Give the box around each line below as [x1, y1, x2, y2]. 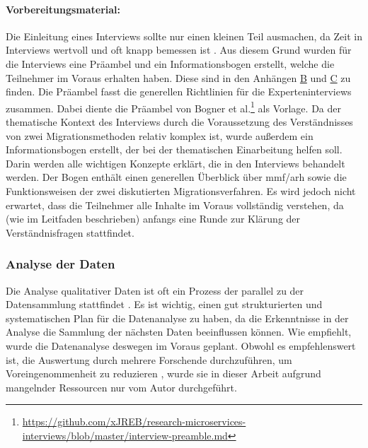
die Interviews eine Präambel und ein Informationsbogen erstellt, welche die [6, 56, 335, 71]
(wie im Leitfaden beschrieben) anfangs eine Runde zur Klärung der [6, 211, 301, 226]
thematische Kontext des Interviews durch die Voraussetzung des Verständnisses [6, 114, 353, 129]
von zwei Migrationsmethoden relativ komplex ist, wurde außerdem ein [6, 128, 314, 143]
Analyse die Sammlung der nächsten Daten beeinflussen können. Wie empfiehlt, [6, 324, 352, 339]
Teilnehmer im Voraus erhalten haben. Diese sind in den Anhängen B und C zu [6, 70, 351, 85]
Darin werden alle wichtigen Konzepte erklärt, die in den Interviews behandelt [6, 155, 345, 170]
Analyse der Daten [6, 255, 115, 273]
